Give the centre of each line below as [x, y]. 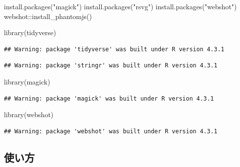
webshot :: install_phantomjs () [48, 16]
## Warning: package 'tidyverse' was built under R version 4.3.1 [114, 49]
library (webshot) [29, 115]
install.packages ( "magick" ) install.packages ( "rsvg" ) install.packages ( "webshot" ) [120, 6]
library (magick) [27, 81]
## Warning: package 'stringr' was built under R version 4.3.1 [111, 66]
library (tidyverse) [30, 32]
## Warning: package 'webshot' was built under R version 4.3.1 [111, 131]
